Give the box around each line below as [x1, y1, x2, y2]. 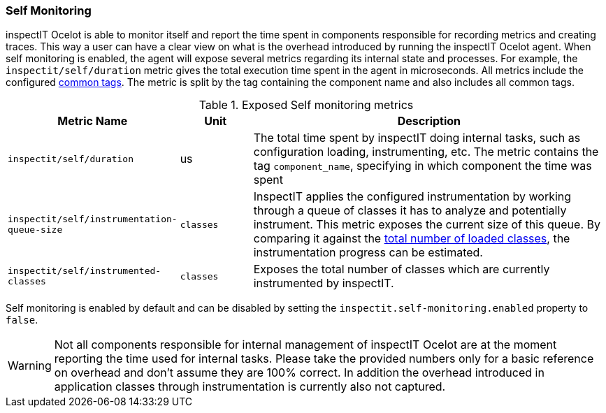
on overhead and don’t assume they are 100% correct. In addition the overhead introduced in [54, 365, 544, 380]
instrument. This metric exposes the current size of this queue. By [253, 217, 600, 232]
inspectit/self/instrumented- [8, 266, 161, 277]
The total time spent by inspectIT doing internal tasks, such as [253, 131, 581, 145]
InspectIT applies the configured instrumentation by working [253, 189, 572, 204]
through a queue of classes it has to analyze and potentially [253, 203, 567, 218]
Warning [8, 358, 52, 373]
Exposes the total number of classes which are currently [253, 262, 550, 277]
